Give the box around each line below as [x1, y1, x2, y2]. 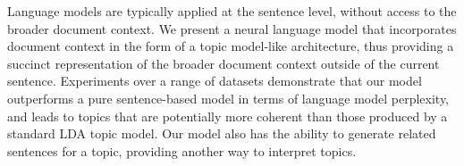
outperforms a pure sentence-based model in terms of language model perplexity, [7, 88, 450, 107]
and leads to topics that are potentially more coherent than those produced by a [7, 106, 448, 125]
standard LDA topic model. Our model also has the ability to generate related [7, 124, 436, 143]
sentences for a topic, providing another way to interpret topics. [7, 141, 357, 160]
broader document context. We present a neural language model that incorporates [7, 19, 457, 37]
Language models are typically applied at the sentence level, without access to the [7, 2, 457, 20]
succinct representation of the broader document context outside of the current [7, 54, 440, 72]
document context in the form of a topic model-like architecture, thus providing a [7, 37, 454, 55]
